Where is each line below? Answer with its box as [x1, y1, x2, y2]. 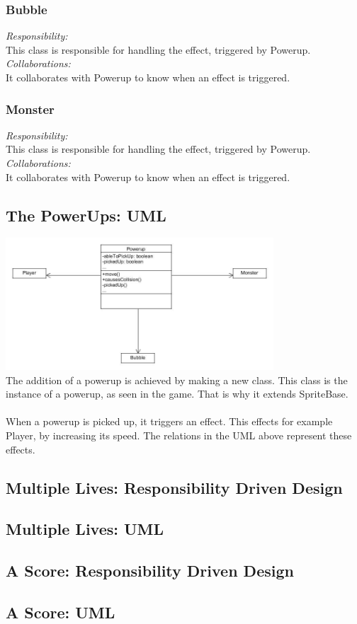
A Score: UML [6, 601, 115, 623]
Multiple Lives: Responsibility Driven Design [6, 476, 343, 498]
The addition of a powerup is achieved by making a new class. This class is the [6, 372, 348, 387]
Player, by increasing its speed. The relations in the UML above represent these [6, 427, 352, 442]
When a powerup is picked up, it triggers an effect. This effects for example [6, 414, 333, 429]
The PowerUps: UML [6, 204, 166, 226]
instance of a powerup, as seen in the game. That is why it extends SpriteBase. [6, 386, 348, 401]
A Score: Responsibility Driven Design [6, 560, 294, 582]
